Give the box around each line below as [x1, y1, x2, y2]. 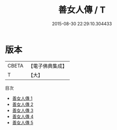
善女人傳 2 [12, 101, 34, 107]
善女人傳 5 [12, 119, 34, 125]
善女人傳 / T [58, 4, 106, 16]
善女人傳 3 [12, 107, 34, 113]
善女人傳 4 [12, 114, 34, 119]
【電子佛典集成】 [28, 63, 67, 69]
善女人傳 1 [12, 95, 33, 101]
